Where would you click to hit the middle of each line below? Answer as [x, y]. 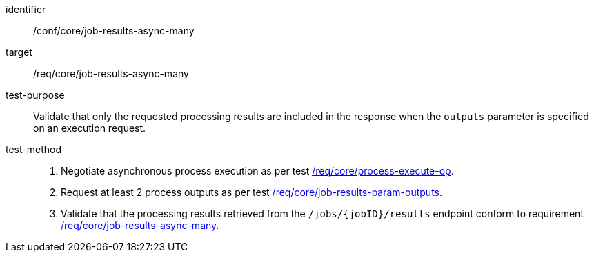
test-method [33, 149]
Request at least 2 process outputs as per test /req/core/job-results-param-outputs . [252, 192]
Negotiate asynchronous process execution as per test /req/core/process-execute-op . [257, 171]
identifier [26, 9]
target [19, 52]
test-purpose [35, 95]
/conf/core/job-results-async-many [114, 31]
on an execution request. [90, 128]
